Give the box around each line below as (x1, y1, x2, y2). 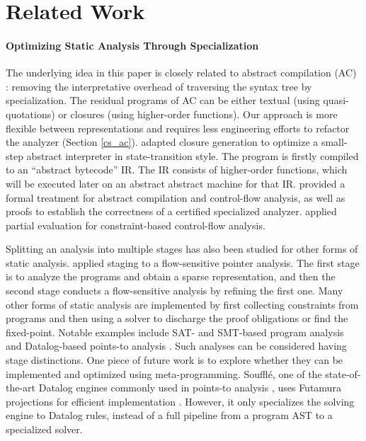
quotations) (6, 106, 55, 121)
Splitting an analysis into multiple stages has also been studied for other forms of (6, 241, 358, 256)
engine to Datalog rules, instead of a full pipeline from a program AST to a (6, 408, 333, 423)
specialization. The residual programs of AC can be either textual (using (6, 93, 320, 108)
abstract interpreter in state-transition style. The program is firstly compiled (26, 148, 359, 163)
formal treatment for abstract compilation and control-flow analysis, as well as (6, 190, 345, 205)
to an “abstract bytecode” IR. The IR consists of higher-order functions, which (6, 162, 348, 177)
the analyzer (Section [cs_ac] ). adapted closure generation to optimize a (6, 134, 319, 149)
